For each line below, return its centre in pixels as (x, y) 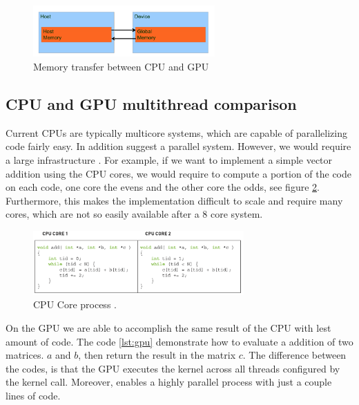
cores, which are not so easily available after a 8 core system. (134, 214)
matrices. (25, 355)
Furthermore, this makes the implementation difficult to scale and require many (174, 200)
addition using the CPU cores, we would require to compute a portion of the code (179, 173)
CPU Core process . (75, 304)
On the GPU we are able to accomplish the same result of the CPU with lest (168, 328)
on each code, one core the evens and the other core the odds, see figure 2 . (163, 187)
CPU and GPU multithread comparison (151, 103)
